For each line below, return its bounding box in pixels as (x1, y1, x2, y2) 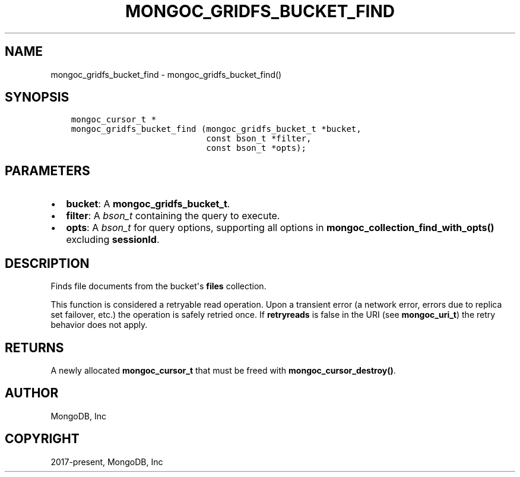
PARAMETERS (5, 163, 90, 178)
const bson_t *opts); (206, 143, 306, 153)
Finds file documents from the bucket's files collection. (50, 281, 267, 292)
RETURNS (5, 340, 64, 355)
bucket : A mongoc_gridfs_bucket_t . (66, 198, 230, 210)
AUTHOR (5, 386, 59, 401)
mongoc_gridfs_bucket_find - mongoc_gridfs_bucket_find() (50, 69, 282, 80)
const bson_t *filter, (206, 134, 312, 144)
